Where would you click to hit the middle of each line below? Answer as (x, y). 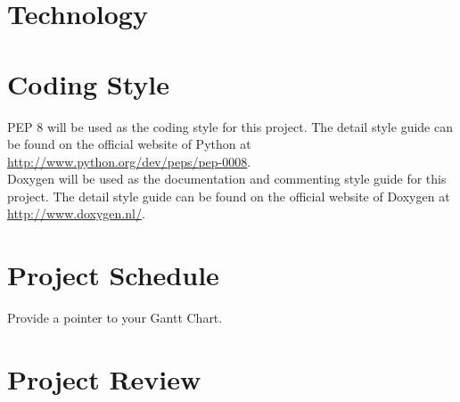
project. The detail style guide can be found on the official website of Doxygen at (229, 196)
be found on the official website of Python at (129, 144)
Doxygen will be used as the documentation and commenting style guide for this (227, 179)
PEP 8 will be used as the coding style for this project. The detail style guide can (230, 126)
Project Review (104, 378)
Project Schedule (113, 275)
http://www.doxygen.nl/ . (76, 213)
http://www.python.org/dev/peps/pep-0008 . (129, 161)
